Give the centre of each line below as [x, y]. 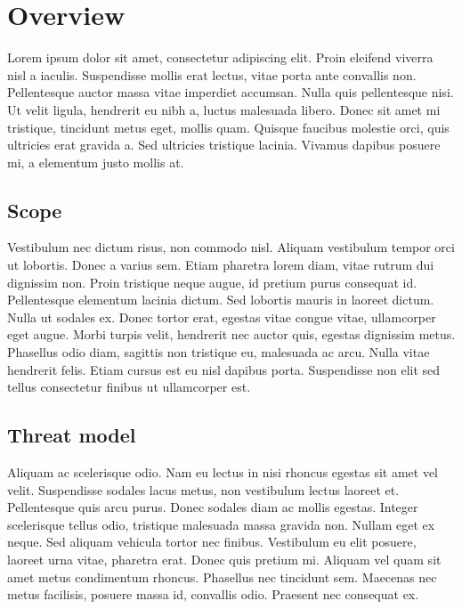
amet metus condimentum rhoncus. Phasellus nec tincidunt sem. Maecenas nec [222, 577]
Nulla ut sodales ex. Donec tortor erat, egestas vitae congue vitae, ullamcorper [222, 317]
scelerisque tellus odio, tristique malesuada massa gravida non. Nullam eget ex [221, 524]
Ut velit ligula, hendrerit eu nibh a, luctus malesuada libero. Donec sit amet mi [224, 109]
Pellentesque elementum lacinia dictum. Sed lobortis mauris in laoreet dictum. [221, 300]
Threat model [72, 435]
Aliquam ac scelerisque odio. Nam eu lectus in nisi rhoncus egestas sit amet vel [223, 472]
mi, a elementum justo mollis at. [96, 162]
